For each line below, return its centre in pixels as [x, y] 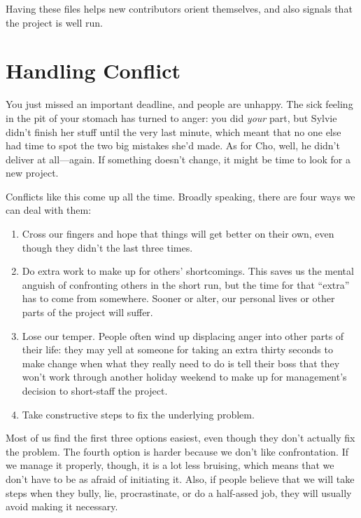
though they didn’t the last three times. [107, 247]
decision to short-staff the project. [95, 390]
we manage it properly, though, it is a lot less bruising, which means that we [170, 465]
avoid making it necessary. [62, 506]
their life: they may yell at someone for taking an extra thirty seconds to [177, 349]
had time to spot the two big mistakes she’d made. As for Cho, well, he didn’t [173, 145]
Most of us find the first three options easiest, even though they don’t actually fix [180, 438]
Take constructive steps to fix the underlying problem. [138, 414]
